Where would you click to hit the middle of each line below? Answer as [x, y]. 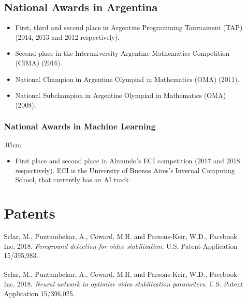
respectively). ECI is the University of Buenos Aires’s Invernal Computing [125, 170]
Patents [30, 213]
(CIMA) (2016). [39, 62]
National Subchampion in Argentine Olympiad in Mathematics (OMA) [121, 95]
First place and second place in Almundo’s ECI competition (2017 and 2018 [128, 161]
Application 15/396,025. [39, 293]
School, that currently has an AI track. [73, 180]
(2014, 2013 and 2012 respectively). [67, 37]
